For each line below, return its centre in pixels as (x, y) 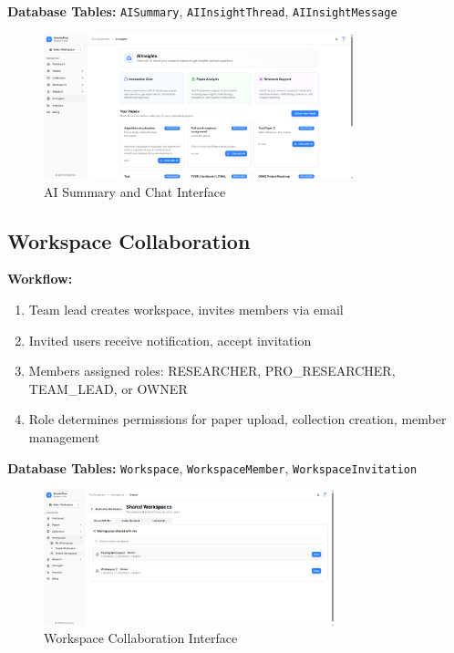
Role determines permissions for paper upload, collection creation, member (237, 419)
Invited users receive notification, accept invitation (170, 340)
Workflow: (40, 279)
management (64, 436)
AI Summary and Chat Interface (135, 191)
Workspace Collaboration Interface (141, 638)
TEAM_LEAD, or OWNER (108, 388)
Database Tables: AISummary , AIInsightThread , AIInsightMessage (202, 11)
